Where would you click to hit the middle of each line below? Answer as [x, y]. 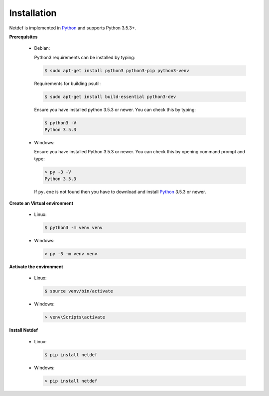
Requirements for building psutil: [67, 83]
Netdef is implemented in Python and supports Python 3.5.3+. [73, 28]
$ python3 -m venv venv [74, 227]
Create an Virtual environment [41, 203]
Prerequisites [23, 37]
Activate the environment [36, 267]
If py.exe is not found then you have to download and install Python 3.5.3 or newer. [120, 192]
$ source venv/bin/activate [79, 291]
